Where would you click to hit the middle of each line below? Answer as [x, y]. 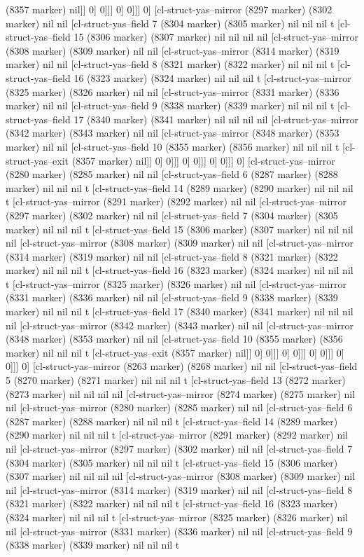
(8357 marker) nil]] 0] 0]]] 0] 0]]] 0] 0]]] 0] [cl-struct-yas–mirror [203, 160]
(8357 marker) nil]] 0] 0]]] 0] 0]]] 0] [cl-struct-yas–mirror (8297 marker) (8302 [169, 9]
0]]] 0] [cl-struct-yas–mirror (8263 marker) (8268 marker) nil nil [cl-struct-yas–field [182, 366]
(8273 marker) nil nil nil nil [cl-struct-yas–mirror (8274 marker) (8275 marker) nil [181, 393]
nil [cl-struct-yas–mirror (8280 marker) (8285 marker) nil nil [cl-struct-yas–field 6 [179, 407]
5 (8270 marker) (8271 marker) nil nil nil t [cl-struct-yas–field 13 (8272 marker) [176, 380]
